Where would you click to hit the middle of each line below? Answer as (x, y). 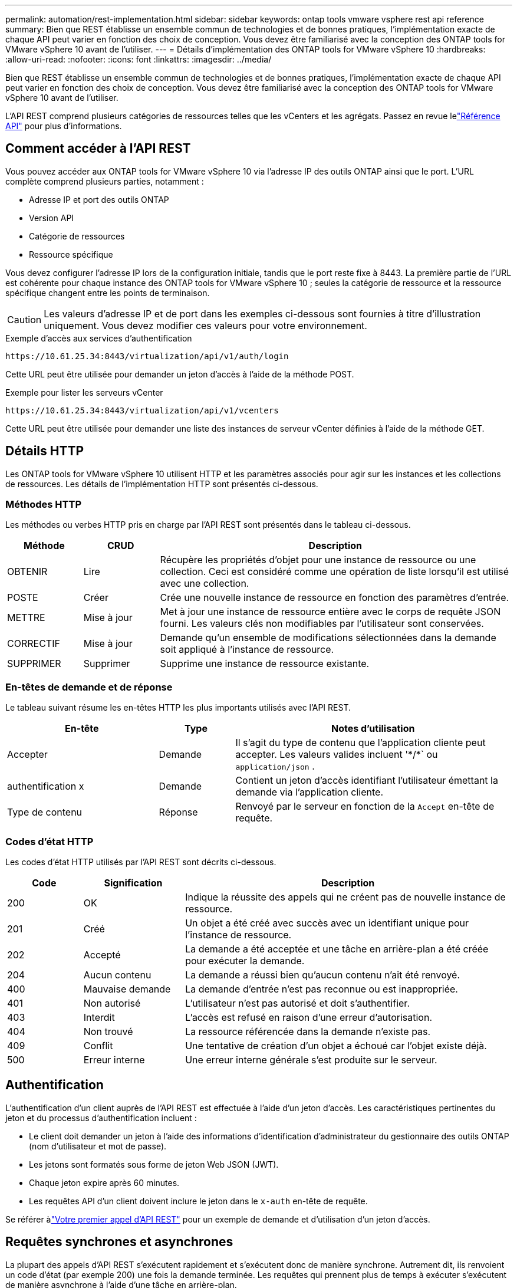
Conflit (98, 1045)
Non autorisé (112, 1003)
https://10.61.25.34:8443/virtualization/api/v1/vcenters (142, 410)
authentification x (46, 786)
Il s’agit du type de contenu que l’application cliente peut (360, 743)
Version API (52, 218)
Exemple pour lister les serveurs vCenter (84, 392)
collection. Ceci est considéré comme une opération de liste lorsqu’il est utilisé (334, 572)
